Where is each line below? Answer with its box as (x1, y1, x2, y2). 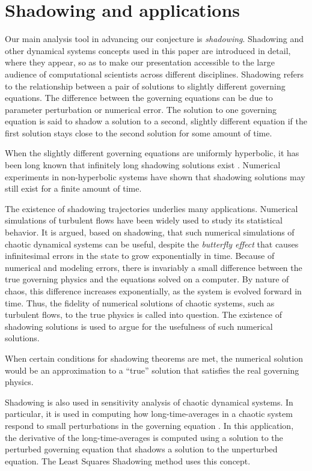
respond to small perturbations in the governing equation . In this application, (5, 419, 294, 431)
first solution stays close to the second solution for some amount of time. (5, 126, 272, 139)
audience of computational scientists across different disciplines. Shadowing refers (5, 67, 304, 80)
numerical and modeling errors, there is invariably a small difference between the (5, 261, 302, 273)
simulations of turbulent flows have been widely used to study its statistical (5, 214, 283, 226)
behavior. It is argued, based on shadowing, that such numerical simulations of (5, 226, 295, 239)
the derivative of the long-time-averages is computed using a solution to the (5, 431, 283, 443)
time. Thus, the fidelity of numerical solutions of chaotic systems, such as (5, 296, 275, 309)
